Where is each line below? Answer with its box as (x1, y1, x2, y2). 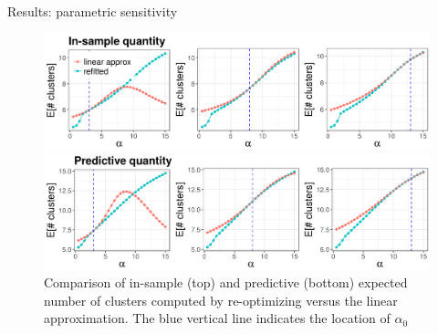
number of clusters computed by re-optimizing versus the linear (44, 290, 398, 309)
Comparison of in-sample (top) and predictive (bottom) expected (44, 273, 408, 292)
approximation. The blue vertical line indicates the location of (44, 308, 391, 328)
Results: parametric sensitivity (7, 2, 178, 20)
